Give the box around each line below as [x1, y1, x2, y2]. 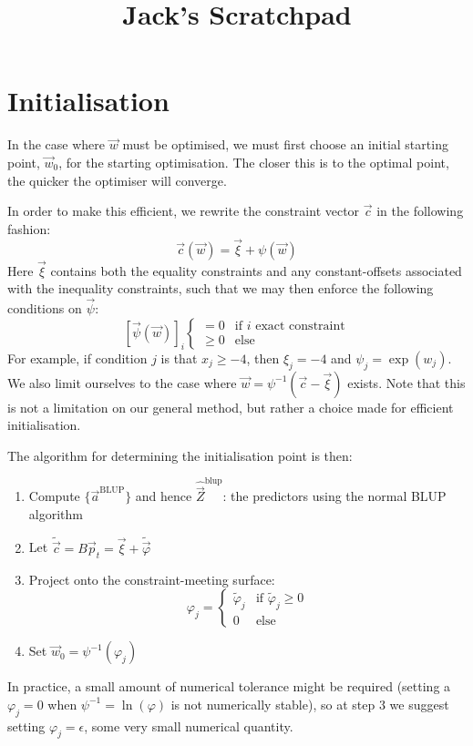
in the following [376, 201, 464, 220]
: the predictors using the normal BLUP [222, 486, 447, 506]
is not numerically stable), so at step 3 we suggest [170, 694, 449, 713]
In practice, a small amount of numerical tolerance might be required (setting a [7, 677, 451, 696]
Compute [28, 486, 80, 506]
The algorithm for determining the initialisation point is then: [7, 445, 353, 465]
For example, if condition [7, 348, 148, 367]
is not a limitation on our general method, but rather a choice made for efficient [7, 397, 454, 416]
